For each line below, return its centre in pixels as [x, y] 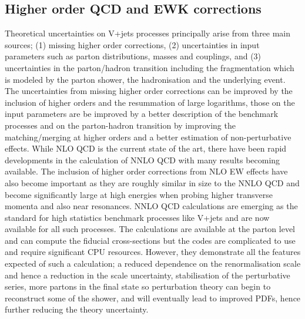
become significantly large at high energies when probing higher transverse [139, 194]
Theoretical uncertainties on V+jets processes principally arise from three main [148, 33]
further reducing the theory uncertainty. [77, 309]
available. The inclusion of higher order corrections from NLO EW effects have [146, 171]
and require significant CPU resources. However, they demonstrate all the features [153, 252]
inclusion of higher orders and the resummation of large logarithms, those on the [150, 102]
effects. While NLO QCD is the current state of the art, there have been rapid [146, 148]
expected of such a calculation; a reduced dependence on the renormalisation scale [153, 263]
